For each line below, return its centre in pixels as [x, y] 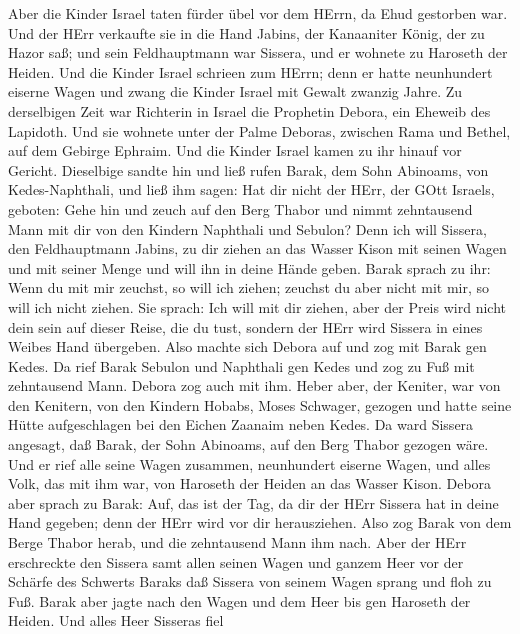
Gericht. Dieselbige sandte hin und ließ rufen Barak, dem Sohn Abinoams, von [248, 169]
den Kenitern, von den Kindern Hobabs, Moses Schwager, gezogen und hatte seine [260, 404]
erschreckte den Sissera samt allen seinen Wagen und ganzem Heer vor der [236, 561]
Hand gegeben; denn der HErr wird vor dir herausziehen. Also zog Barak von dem [260, 522]
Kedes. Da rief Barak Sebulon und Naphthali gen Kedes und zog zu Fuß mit [241, 365]
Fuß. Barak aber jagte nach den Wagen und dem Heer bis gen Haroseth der [239, 600]
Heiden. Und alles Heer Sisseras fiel [116, 620]
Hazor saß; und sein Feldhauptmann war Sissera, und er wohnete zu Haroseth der [258, 52]
